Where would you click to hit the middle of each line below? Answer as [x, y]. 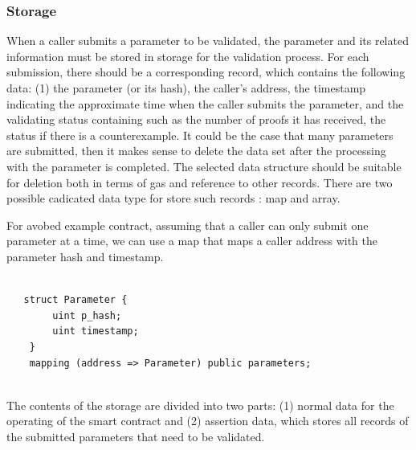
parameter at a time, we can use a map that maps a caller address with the [192, 241]
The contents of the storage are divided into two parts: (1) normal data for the [200, 405]
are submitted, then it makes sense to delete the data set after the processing [196, 151]
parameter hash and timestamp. [85, 256]
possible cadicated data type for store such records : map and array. [173, 198]
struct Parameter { [75, 300]
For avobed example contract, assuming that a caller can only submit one [188, 225]
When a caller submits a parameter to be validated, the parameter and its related [208, 41]
